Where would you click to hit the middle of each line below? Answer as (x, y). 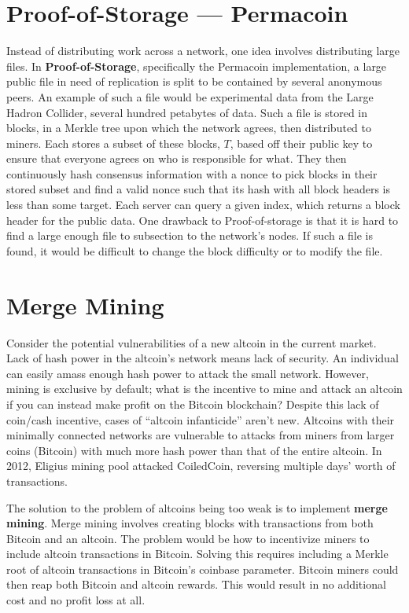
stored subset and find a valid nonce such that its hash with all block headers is (198, 189)
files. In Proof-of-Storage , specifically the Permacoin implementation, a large (197, 66)
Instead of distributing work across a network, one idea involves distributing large (203, 51)
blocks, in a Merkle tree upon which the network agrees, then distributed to (189, 128)
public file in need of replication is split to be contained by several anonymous (194, 81)
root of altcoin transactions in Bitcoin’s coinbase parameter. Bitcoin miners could (203, 569)
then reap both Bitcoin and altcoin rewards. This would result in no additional (196, 584)
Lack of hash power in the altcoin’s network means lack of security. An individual (203, 358)
